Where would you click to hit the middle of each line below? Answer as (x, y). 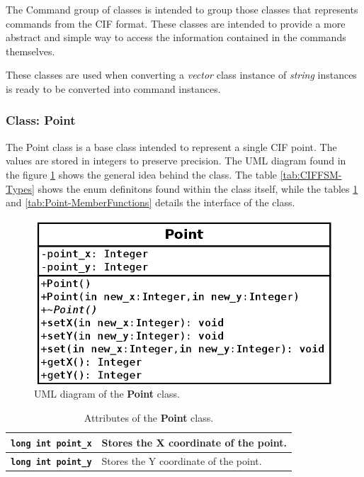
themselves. (30, 51)
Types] (20, 188)
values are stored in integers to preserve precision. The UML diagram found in (176, 161)
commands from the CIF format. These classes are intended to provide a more (176, 23)
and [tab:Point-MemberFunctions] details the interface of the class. (150, 202)
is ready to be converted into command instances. (113, 88)
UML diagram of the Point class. (107, 394)
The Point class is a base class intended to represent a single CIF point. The (171, 146)
